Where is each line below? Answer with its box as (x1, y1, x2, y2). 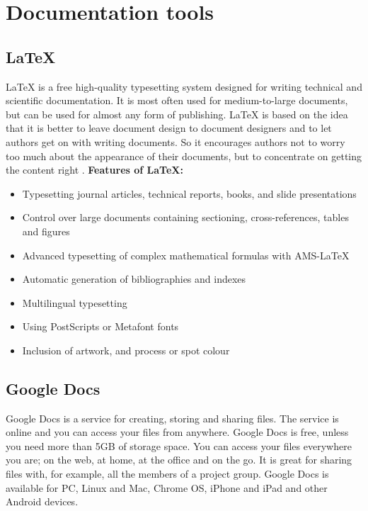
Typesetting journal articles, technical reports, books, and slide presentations (22, 186, 357, 201)
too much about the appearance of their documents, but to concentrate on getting (6, 148, 362, 163)
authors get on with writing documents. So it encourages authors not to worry (6, 134, 345, 149)
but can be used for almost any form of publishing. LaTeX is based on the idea (6, 106, 348, 121)
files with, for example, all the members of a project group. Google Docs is (6, 466, 329, 481)
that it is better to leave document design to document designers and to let (6, 120, 332, 135)
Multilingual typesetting (22, 295, 127, 310)
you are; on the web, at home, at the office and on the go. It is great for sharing (6, 452, 352, 467)
